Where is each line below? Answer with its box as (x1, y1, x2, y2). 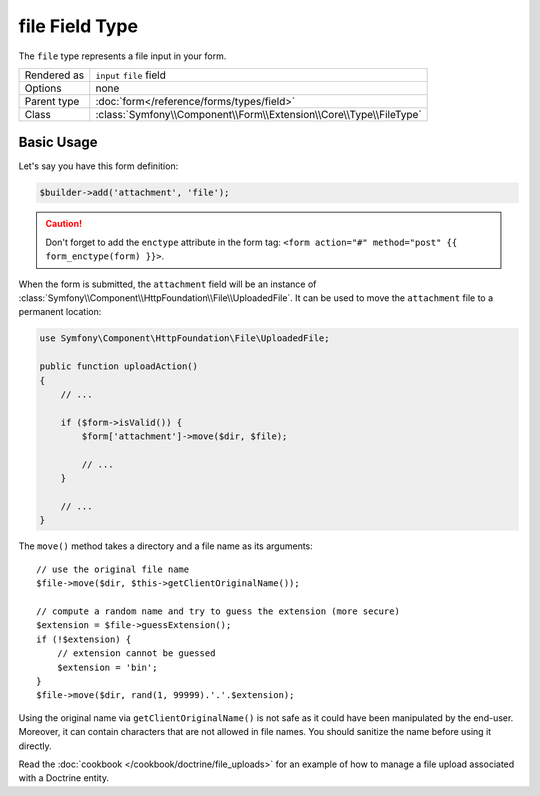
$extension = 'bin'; (56, 661, 158, 673)
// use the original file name (36, 563, 190, 575)
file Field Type (18, 15, 139, 37)
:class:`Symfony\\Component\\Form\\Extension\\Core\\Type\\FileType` (95, 107, 422, 121)
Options (24, 81, 62, 95)
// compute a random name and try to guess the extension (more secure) (36, 605, 400, 617)
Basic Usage (18, 134, 98, 151)
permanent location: (18, 306, 102, 318)
